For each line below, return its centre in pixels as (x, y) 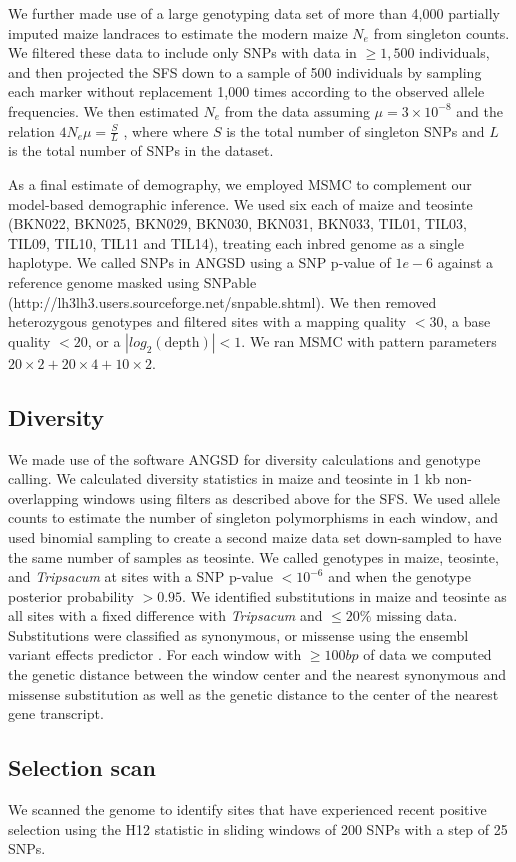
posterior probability (71, 595)
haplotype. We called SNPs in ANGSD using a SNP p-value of (199, 262)
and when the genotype (399, 576)
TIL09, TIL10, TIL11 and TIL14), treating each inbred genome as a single (236, 242)
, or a (104, 340)
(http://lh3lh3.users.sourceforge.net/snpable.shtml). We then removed (222, 301)
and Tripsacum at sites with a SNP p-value (140, 576)
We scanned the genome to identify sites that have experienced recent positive (247, 809)
